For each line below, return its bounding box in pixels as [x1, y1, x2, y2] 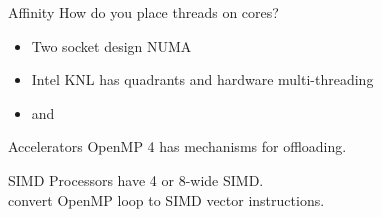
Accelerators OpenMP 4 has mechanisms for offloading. [8, 136, 347, 157]
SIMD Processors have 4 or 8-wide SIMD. [8, 169, 264, 190]
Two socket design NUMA [31, 35, 192, 56]
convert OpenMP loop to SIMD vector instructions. [8, 189, 325, 210]
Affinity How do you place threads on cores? [8, 2, 279, 22]
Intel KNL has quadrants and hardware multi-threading [31, 69, 374, 90]
